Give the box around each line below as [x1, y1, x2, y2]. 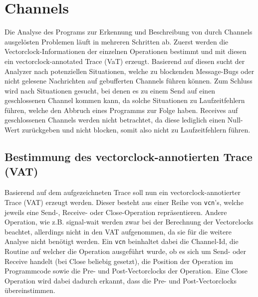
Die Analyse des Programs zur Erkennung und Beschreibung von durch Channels [4, 26, 253, 37]
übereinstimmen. [4, 285, 55, 295]
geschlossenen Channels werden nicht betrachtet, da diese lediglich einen [4, 114, 226, 125]
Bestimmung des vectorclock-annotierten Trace [4, 149, 253, 164]
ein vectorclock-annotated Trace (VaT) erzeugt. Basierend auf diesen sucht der [4, 55, 245, 66]
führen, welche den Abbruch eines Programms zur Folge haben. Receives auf [4, 104, 238, 115]
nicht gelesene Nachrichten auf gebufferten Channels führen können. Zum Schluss [4, 75, 253, 86]
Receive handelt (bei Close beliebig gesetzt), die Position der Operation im [4, 255, 234, 266]
